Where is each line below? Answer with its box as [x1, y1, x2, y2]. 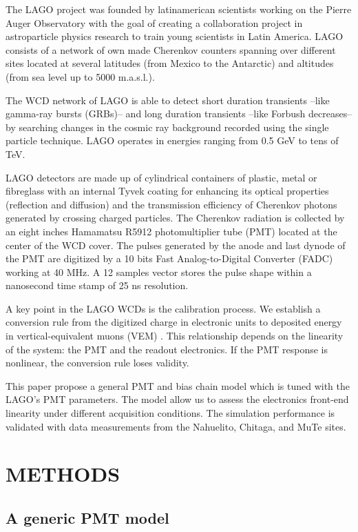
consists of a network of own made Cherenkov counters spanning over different [6, 42, 336, 57]
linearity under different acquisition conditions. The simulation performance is [6, 406, 335, 420]
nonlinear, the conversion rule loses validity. [6, 355, 189, 370]
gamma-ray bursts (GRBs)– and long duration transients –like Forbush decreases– [6, 106, 352, 121]
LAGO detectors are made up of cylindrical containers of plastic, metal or [6, 170, 317, 184]
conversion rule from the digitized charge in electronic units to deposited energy [6, 315, 342, 329]
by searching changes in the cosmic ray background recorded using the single [6, 119, 329, 134]
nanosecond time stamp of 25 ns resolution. [6, 278, 189, 293]
